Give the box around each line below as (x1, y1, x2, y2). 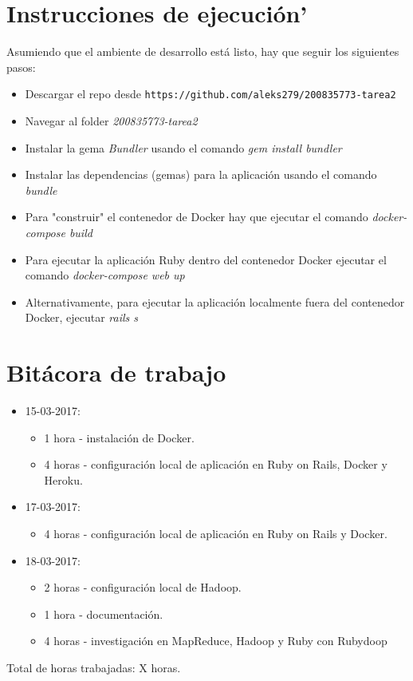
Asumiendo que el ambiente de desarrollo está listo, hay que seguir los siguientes (6, 43, 399, 60)
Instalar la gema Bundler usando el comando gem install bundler (25, 139, 342, 156)
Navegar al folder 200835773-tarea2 (25, 112, 198, 129)
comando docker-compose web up (25, 267, 185, 283)
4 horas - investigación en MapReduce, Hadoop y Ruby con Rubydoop (44, 632, 387, 649)
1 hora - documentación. (44, 605, 163, 622)
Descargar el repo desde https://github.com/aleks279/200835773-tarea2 (25, 85, 396, 102)
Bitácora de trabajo (6, 356, 226, 389)
